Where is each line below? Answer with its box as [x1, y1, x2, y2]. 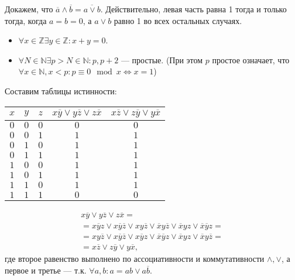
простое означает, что [212, 53, 290, 66]
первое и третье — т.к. [5, 264, 87, 276]
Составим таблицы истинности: [5, 84, 117, 97]
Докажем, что [5, 3, 53, 15]
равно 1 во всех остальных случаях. [114, 14, 242, 26]
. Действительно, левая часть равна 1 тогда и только [100, 3, 287, 15]
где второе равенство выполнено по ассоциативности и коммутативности [5, 252, 265, 265]
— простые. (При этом [121, 53, 203, 66]
